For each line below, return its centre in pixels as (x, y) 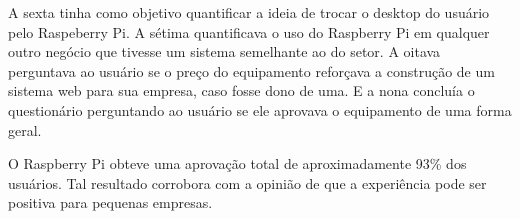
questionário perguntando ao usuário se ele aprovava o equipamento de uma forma (260, 109)
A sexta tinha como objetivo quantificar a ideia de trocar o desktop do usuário (249, 12)
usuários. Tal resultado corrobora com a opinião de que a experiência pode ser (247, 182)
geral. (25, 129)
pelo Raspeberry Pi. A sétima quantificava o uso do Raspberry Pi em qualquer (249, 31)
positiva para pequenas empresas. (110, 202)
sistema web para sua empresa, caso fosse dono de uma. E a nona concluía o (241, 90)
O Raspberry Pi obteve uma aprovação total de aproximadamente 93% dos (237, 163)
